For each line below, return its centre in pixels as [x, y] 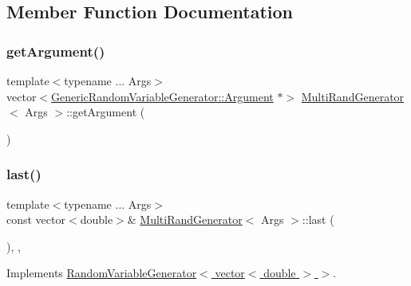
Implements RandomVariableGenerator [102, 273]
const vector [36, 219]
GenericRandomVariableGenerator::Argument [162, 96]
